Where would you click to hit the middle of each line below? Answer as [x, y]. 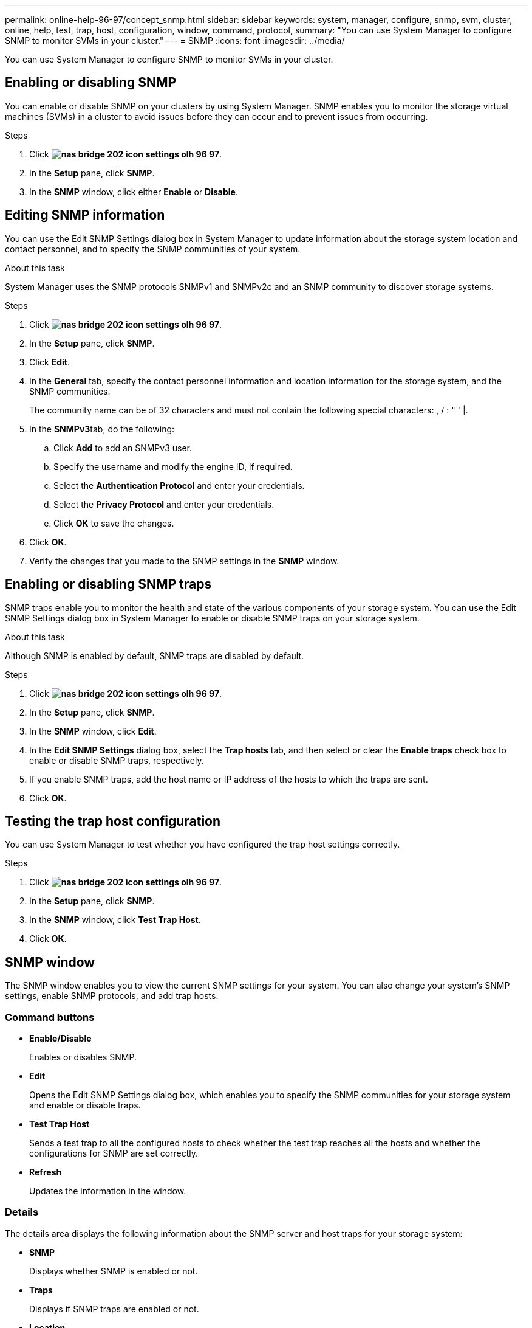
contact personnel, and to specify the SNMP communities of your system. [153, 249]
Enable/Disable [60, 1038]
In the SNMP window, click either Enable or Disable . [134, 192]
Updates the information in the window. [108, 1191]
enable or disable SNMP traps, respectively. [117, 760]
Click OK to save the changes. [114, 523]
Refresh [46, 1172]
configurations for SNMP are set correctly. [114, 1153]
